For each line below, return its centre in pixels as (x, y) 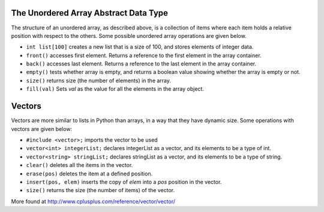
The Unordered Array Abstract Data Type (89, 13)
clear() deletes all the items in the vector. (79, 165)
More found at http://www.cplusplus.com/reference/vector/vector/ (93, 201)
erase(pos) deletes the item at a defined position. (89, 174)
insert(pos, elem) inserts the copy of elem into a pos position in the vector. (124, 182)
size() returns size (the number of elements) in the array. (98, 80)
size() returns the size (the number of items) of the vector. (100, 190)
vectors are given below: (41, 129)
